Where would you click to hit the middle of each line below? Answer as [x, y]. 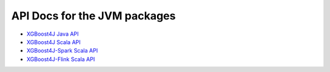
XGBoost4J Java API [53, 34]
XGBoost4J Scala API [53, 42]
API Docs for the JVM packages [94, 16]
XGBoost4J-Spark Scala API [62, 51]
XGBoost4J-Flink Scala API [61, 59]
